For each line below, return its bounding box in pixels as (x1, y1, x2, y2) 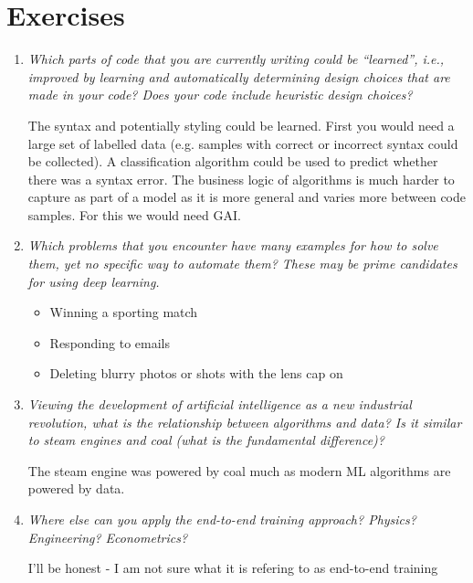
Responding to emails (49, 333, 170, 352)
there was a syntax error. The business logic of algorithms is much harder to (27, 169, 455, 188)
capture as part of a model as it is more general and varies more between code (27, 187, 466, 207)
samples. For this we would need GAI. (27, 205, 241, 224)
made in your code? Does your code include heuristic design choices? (27, 85, 413, 104)
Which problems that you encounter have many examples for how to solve (27, 236, 438, 255)
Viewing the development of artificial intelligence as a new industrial (27, 395, 412, 414)
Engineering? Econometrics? (27, 527, 188, 546)
